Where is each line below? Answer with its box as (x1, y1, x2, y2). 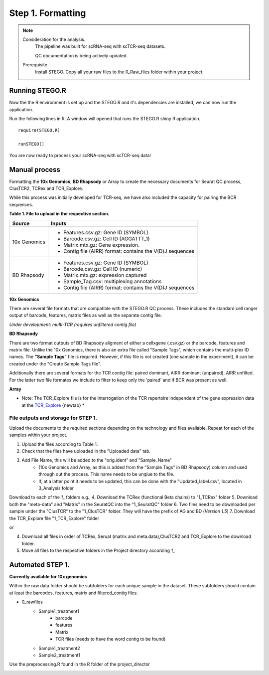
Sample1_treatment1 (38, 608, 80, 614)
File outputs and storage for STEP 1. (9, 414, 97, 421)
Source (12, 220, 30, 227)
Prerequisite (22, 62, 47, 68)
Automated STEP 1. (9, 560, 70, 569)
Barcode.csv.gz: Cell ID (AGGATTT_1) (63, 235, 150, 242)
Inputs (50, 220, 67, 227)
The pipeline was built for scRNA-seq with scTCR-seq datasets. (35, 43, 165, 49)
